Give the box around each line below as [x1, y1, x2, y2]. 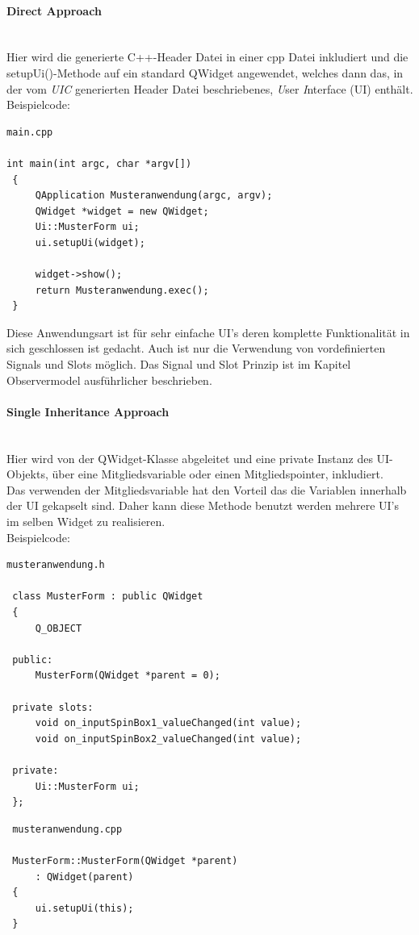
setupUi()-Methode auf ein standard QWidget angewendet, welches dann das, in [6, 64, 404, 81]
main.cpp [6, 126, 53, 138]
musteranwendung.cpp [12, 823, 123, 835]
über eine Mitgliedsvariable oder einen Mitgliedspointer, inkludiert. [52, 465, 383, 482]
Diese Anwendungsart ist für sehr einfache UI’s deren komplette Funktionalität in [6, 323, 410, 340]
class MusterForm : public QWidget [12, 591, 203, 603]
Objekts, [6, 465, 48, 482]
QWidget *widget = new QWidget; [35, 205, 209, 217]
